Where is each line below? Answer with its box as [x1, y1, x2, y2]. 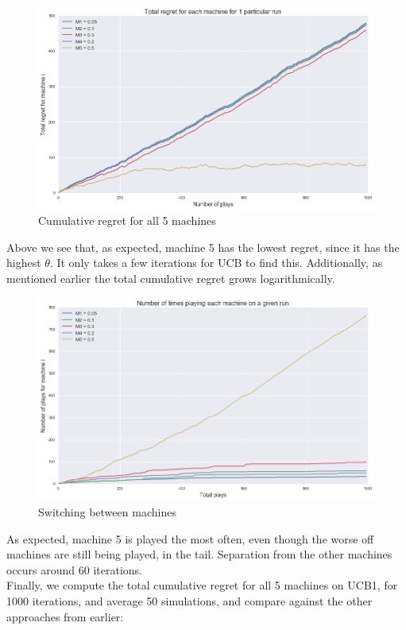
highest [6, 254, 41, 271]
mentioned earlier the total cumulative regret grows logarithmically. [6, 270, 335, 287]
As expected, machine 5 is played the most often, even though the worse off [6, 530, 374, 547]
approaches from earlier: [6, 608, 124, 624]
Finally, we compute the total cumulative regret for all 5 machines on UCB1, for [6, 577, 398, 593]
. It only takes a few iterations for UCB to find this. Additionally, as [49, 254, 383, 271]
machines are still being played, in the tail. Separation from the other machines [6, 546, 392, 562]
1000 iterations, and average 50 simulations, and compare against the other [6, 592, 373, 609]
